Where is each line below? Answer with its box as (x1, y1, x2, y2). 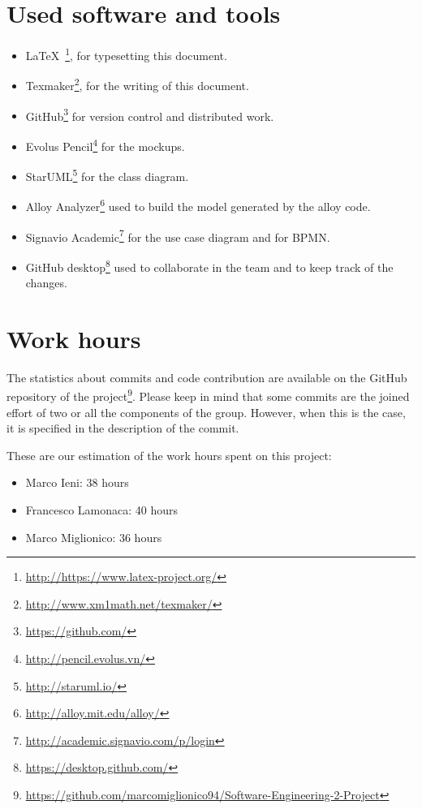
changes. (25, 274, 67, 291)
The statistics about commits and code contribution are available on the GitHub (6, 368, 407, 385)
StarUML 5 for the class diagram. (25, 166, 189, 184)
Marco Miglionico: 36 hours (25, 528, 162, 545)
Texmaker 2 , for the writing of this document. (25, 75, 249, 94)
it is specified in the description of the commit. (6, 420, 239, 437)
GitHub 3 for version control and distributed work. (25, 105, 274, 124)
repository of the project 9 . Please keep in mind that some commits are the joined (6, 385, 410, 405)
